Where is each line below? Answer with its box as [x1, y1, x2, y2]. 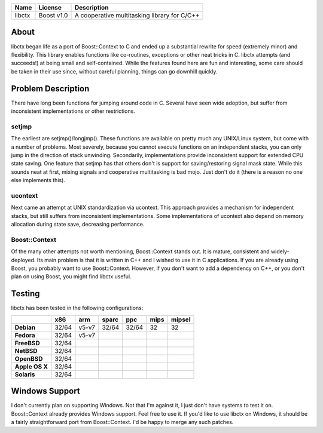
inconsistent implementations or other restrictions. [11, 108, 136, 115]
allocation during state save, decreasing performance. [11, 221, 145, 228]
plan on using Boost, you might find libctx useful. [11, 273, 132, 280]
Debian [14, 323, 36, 331]
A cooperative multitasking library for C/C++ [74, 11, 200, 19]
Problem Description [11, 84, 90, 94]
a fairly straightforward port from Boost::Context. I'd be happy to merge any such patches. [11, 418, 234, 425]
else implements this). [11, 177, 66, 184]
